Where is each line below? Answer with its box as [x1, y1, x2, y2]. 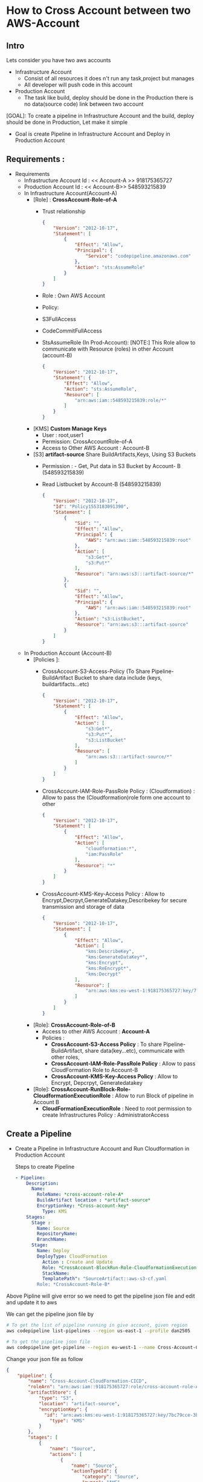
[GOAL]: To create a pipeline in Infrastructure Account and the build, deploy [6, 112, 195, 119]
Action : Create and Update [42, 1259, 113, 1265]
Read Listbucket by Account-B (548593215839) [42, 481, 161, 488]
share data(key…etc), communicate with [85, 1047, 185, 1054]
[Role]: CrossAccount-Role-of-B [33, 1021, 116, 1029]
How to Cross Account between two [6, 4, 192, 18]
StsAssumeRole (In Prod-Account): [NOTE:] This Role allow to [42, 339, 196, 346]
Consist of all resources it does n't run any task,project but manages [24, 75, 195, 82]
